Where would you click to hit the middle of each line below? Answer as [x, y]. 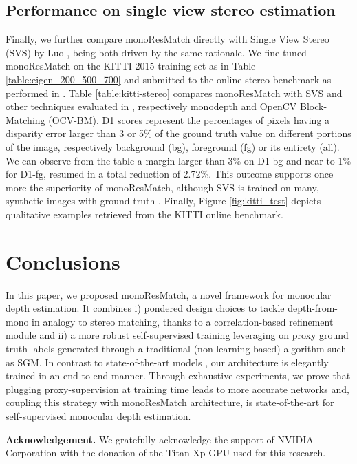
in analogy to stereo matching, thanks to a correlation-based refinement [183, 321]
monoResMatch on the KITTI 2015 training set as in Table [131, 66]
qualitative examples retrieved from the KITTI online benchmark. [144, 214]
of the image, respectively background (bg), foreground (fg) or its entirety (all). [173, 146]
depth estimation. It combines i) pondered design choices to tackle [145, 308]
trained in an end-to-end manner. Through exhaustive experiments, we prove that [178, 376]
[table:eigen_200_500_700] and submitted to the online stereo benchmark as [169, 79]
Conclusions [63, 261]
